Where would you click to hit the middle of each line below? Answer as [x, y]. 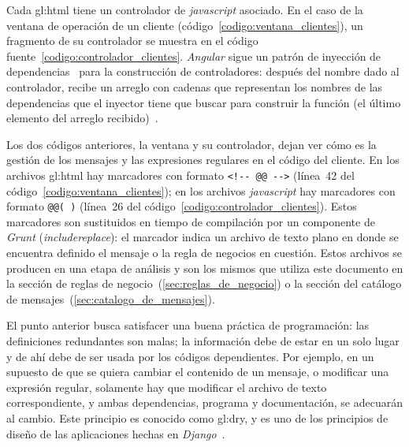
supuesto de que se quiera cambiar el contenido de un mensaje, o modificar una [198, 372]
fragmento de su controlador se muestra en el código [132, 41]
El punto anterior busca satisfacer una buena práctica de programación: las [188, 325]
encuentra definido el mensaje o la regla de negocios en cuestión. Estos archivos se [204, 253]
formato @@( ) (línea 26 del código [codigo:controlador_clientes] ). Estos [182, 206]
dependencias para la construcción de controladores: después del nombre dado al [203, 71]
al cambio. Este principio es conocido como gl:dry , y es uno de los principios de [197, 417]
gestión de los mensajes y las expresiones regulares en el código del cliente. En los [203, 160]
